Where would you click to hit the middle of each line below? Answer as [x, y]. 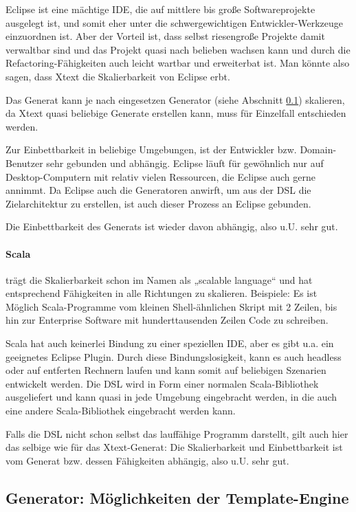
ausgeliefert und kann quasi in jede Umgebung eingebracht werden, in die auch [171, 397]
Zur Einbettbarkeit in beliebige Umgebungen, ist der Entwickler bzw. [151, 149]
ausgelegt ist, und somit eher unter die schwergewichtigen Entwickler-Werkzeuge [175, 22]
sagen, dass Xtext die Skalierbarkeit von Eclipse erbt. [118, 76]
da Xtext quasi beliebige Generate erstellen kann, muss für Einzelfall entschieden [176, 113]
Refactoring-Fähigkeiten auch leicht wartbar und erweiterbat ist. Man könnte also [178, 63]
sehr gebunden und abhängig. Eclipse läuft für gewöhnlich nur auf [185, 163]
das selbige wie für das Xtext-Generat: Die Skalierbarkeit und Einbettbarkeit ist [174, 447]
